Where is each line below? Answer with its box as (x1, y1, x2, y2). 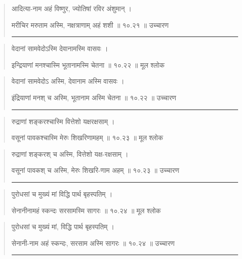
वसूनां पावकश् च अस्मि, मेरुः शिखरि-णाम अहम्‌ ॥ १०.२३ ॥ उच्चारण (11, 165, 180, 175)
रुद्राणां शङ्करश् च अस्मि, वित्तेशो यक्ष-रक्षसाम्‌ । (11, 148, 129, 159)
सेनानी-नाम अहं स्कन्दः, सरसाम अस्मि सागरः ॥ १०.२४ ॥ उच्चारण (11, 238, 175, 248)
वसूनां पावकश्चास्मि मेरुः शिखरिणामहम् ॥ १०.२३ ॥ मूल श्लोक (11, 132, 163, 143)
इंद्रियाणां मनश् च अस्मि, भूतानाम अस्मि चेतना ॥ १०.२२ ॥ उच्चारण (11, 92, 177, 102)
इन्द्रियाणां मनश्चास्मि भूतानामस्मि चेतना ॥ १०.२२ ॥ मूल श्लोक (11, 59, 165, 70)
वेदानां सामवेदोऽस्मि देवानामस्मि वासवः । (11, 43, 108, 54)
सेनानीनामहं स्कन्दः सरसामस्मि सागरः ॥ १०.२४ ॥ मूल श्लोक (11, 205, 161, 215)
